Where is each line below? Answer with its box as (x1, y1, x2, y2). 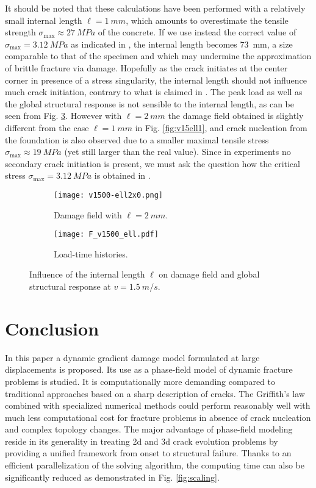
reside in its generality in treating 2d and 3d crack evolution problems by (5, 434, 278, 447)
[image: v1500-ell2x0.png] (54, 190, 163, 199)
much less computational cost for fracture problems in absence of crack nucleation (5, 411, 311, 423)
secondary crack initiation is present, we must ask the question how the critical (5, 157, 300, 170)
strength (5, 26, 36, 38)
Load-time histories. (54, 247, 128, 260)
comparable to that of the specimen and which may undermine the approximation (5, 49, 312, 62)
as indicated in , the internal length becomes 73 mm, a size (71, 37, 293, 50)
